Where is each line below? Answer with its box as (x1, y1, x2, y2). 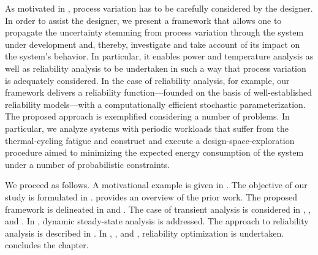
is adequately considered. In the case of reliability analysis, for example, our (5, 74, 290, 86)
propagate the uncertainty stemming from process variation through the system (5, 26, 304, 39)
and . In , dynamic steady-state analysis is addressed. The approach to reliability (5, 215, 309, 227)
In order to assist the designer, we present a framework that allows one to (5, 13, 282, 26)
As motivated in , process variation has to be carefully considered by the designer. (5, 2, 313, 14)
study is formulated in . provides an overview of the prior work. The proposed (5, 190, 297, 203)
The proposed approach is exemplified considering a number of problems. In (5, 110, 290, 123)
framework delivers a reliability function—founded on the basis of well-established (5, 86, 312, 99)
